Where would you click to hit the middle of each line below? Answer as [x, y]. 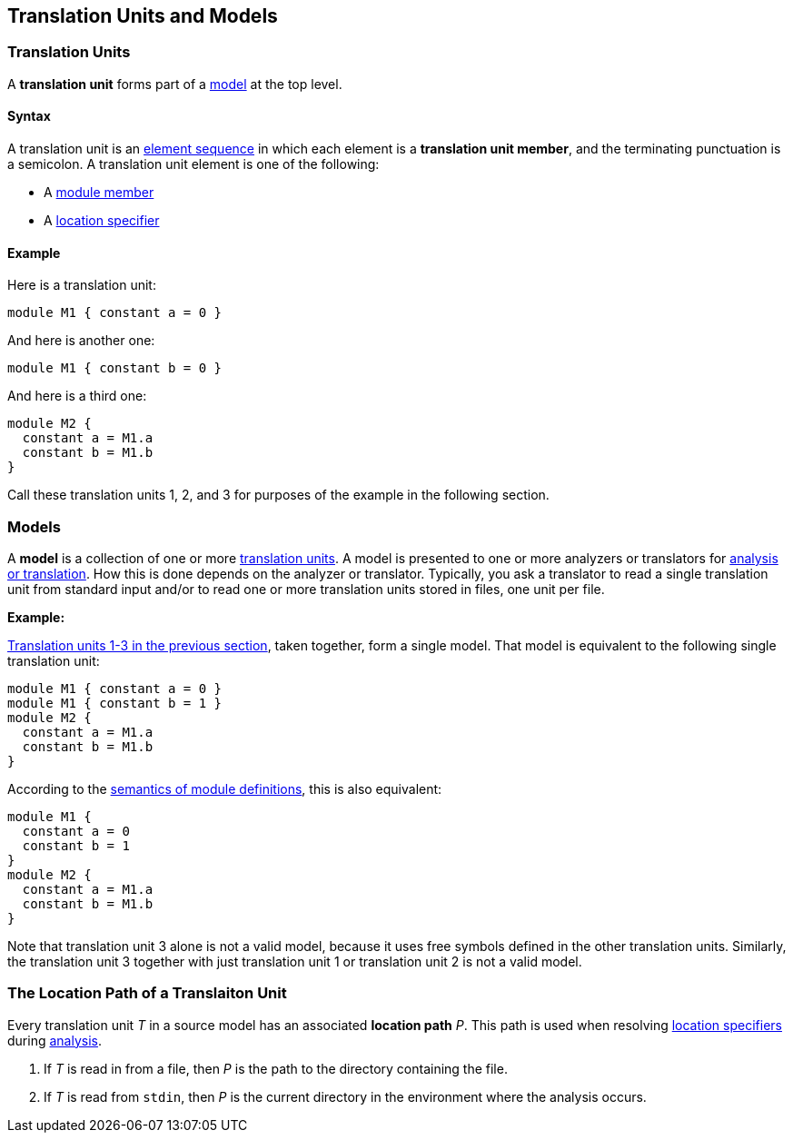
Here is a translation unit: [82, 285]
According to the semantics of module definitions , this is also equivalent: [225, 788]
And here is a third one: [77, 396]
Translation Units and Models [143, 16]
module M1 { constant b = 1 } [115, 703]
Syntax [29, 116]
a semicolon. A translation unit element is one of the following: [193, 164]
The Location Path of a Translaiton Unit [147, 993]
